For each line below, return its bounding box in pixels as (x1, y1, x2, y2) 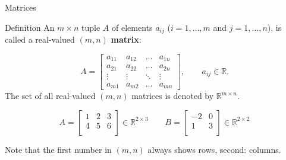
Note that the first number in (5, 143, 112, 155)
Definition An (5, 21, 55, 33)
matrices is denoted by (131, 89, 214, 102)
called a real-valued (5, 33, 75, 46)
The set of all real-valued (5, 89, 96, 102)
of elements (111, 21, 153, 33)
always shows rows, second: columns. (147, 143, 281, 155)
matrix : (111, 33, 142, 46)
